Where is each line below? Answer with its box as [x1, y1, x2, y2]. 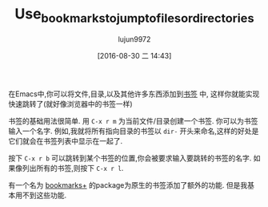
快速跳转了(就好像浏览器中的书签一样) [8, 99, 134, 108]
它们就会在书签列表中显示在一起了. [8, 136, 123, 145]
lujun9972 [118, 34, 151, 44]
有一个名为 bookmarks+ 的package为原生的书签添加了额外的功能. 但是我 [8, 180, 248, 189]
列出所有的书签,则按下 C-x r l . [22, 163, 124, 172]
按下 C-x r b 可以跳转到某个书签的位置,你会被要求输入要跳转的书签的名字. [8, 153, 252, 163]
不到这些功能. [22, 190, 67, 200]
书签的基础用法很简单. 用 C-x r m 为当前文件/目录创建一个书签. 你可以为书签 [8, 116, 258, 125]
